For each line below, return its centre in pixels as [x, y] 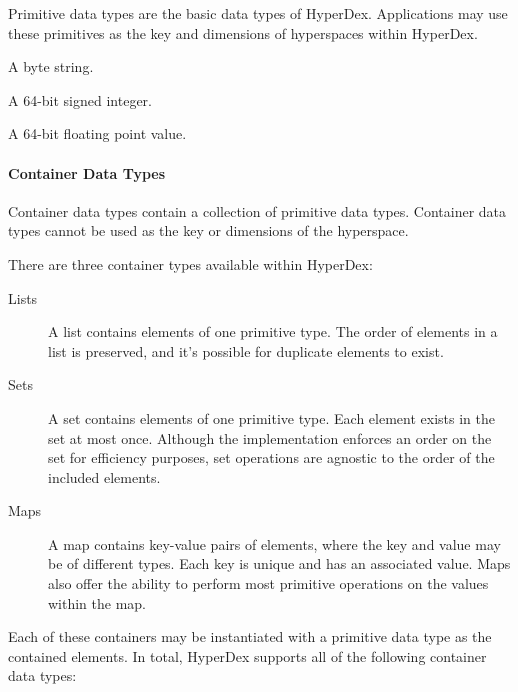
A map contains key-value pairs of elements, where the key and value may [274, 543]
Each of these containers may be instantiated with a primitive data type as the [250, 636]
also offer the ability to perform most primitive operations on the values [268, 583]
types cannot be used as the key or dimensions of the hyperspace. [208, 230]
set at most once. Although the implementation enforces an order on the [270, 437]
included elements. [104, 476]
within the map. [97, 602]
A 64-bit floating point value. [97, 133]
